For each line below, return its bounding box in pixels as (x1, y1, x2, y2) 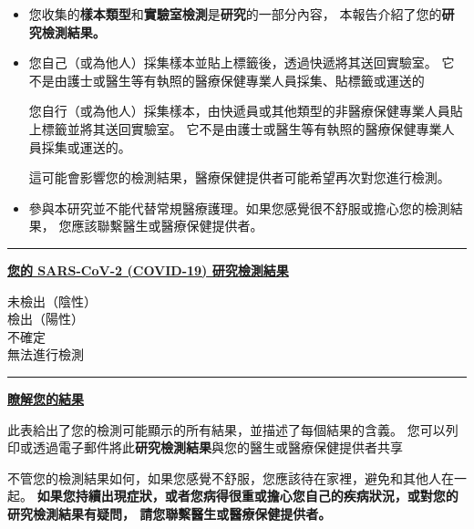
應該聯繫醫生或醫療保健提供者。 (71, 216, 263, 235)
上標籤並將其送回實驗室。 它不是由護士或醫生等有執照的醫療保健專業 (28, 119, 442, 138)
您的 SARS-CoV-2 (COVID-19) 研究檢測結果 (7, 260, 289, 279)
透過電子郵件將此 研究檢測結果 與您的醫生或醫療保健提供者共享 (32, 438, 403, 457)
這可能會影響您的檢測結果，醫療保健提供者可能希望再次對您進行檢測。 (28, 168, 450, 187)
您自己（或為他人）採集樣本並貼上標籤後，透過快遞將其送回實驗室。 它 (28, 53, 455, 72)
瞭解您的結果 (7, 389, 84, 408)
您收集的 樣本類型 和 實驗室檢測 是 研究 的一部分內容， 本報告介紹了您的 (28, 5, 442, 23)
